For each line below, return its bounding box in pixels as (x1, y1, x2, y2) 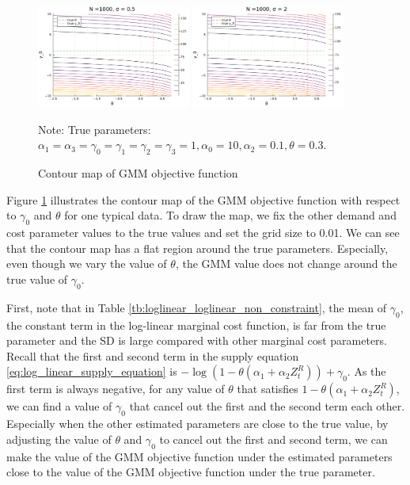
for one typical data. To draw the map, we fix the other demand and (64, 207, 397, 223)
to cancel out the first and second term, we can (159, 430, 388, 447)
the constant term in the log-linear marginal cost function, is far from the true (6, 316, 386, 333)
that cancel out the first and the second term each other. (129, 398, 405, 414)
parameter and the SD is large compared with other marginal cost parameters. (6, 332, 387, 349)
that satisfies (237, 380, 298, 397)
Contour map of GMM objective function (38, 165, 238, 181)
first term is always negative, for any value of (6, 380, 225, 397)
